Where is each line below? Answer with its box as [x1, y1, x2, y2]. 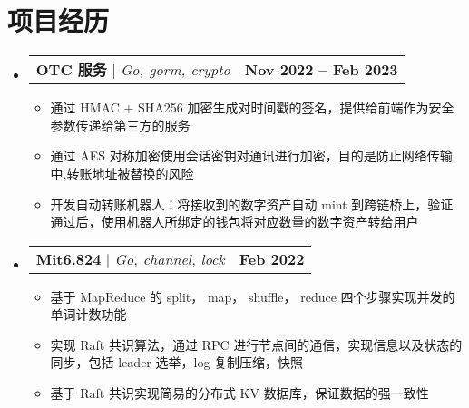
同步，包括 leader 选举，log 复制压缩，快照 [50, 353, 304, 372]
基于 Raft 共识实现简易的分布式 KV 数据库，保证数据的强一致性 [50, 384, 429, 403]
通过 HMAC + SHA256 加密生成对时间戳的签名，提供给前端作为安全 [50, 98, 454, 117]
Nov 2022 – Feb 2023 [244, 58, 398, 80]
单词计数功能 [50, 305, 127, 324]
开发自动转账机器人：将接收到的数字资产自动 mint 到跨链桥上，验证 [50, 194, 454, 213]
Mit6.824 [35, 248, 102, 269]
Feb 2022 [239, 248, 305, 269]
